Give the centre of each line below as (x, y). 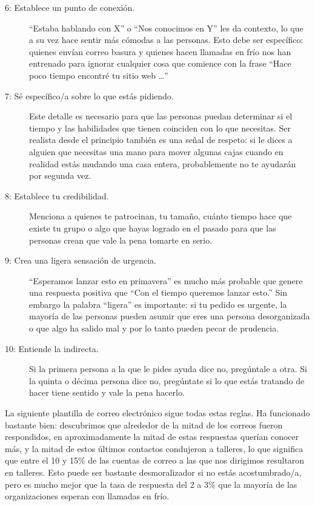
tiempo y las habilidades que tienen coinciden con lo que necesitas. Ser (160, 128)
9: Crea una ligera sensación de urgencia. (81, 260)
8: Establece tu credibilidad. (57, 195)
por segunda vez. (60, 175)
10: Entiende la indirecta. (52, 348)
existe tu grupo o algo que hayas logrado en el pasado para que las (153, 228)
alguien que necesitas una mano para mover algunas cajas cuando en (156, 151)
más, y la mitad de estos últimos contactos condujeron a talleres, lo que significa (154, 448)
